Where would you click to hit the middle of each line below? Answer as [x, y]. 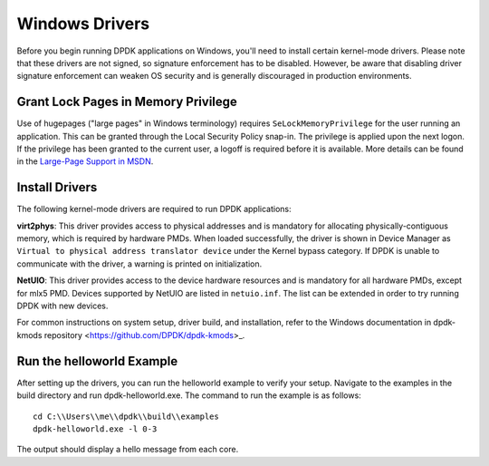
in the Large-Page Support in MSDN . [85, 161]
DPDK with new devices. [62, 306]
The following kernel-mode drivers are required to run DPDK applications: [154, 209]
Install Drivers [57, 187]
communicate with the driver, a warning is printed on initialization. [139, 264]
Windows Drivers [83, 24]
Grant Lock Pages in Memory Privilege [127, 102]
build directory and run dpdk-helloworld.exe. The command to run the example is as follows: [189, 395]
